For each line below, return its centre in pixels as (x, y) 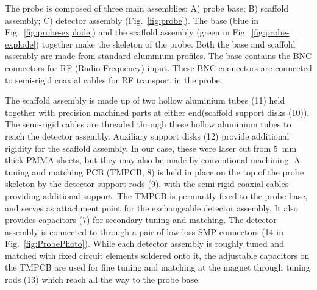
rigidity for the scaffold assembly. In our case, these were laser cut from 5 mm (151, 148)
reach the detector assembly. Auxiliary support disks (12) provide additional (147, 136)
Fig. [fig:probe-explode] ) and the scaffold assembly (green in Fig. (126, 32)
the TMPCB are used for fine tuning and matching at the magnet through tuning (158, 267)
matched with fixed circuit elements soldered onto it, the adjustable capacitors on (157, 255)
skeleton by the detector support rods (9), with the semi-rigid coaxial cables (147, 184)
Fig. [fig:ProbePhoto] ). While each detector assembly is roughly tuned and (144, 243)
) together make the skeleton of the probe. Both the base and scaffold (166, 44)
